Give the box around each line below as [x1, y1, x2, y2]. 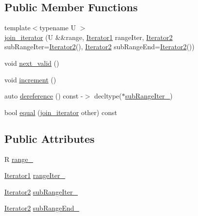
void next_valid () [4, 58, 59, 68]
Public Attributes [4, 131, 95, 146]
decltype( [94, 91, 122, 101]
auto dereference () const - [4, 91, 83, 101]
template [4, 22, 31, 33]
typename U [39, 22, 76, 33]
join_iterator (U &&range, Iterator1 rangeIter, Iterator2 [4, 32, 173, 42]
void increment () [4, 74, 56, 84]
